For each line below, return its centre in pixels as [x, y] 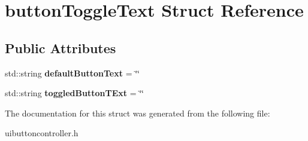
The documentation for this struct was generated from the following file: [138, 113]
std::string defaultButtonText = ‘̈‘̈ [72, 73]
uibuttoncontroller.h [42, 133]
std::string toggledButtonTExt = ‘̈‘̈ [74, 93]
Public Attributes [61, 47]
